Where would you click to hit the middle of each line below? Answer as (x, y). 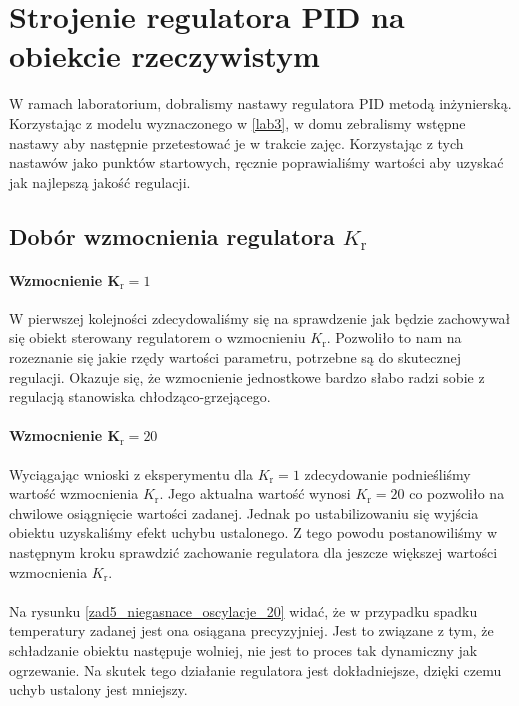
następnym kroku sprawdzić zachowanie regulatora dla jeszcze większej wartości (253, 552)
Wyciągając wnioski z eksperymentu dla (131, 473)
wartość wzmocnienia (74, 493)
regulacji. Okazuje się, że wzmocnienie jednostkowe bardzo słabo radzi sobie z (247, 376)
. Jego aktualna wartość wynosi (255, 493)
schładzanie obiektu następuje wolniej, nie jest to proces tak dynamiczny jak (243, 649)
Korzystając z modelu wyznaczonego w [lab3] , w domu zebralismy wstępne (237, 122)
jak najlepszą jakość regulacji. (100, 181)
